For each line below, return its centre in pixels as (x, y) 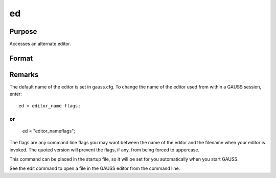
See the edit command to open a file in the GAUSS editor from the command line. (95, 168)
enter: (16, 94)
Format (21, 58)
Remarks (24, 74)
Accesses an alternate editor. (40, 44)
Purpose (23, 31)
